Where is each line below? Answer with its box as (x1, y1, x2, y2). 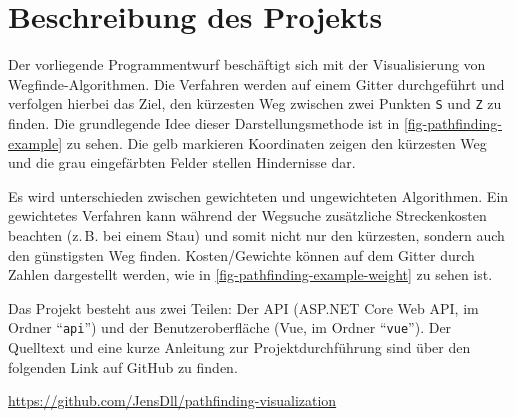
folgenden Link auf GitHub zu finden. (8, 356, 238, 377)
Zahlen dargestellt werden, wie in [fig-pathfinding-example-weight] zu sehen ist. (8, 264, 493, 285)
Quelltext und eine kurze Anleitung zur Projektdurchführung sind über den (8, 336, 471, 357)
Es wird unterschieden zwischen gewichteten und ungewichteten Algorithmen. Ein (8, 185, 509, 206)
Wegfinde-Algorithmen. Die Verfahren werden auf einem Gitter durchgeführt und (8, 73, 505, 94)
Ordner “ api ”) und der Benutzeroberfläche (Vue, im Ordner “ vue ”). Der (8, 317, 452, 338)
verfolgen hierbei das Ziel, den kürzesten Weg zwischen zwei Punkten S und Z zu (8, 93, 502, 114)
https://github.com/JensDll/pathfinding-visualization (8, 390, 337, 411)
